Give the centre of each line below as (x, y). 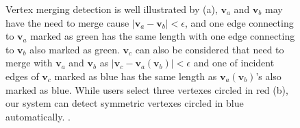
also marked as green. (75, 49)
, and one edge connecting (239, 22)
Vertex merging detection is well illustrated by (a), (112, 9)
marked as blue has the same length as (136, 76)
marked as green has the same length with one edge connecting (163, 36)
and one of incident (234, 63)
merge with (29, 63)
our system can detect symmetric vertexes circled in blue (125, 103)
